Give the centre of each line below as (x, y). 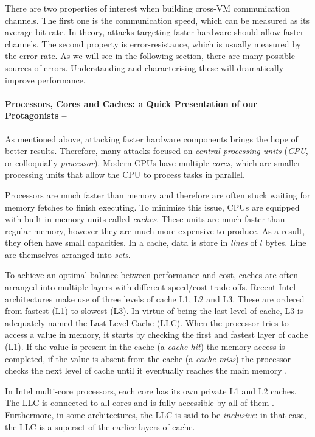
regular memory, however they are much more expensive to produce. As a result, (155, 230)
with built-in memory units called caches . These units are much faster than (145, 219)
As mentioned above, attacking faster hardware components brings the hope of (151, 138)
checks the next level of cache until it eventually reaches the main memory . (146, 370)
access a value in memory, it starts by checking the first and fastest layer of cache (157, 334)
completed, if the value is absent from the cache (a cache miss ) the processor (148, 358)
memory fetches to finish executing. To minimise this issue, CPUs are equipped (152, 207)
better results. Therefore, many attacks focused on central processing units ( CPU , (157, 151)
